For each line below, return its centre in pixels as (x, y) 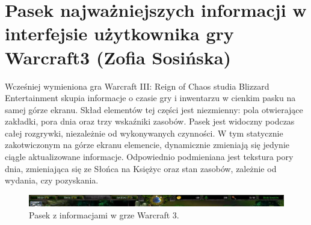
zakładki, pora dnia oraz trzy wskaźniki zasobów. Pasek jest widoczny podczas (150, 121)
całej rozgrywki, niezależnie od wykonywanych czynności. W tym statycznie (144, 133)
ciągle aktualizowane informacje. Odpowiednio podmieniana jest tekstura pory (149, 157)
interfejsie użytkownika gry (119, 33)
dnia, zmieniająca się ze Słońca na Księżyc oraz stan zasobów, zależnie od (141, 168)
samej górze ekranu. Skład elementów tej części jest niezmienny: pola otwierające (154, 109)
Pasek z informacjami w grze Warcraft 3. (104, 214)
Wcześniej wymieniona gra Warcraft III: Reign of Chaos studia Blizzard (137, 86)
